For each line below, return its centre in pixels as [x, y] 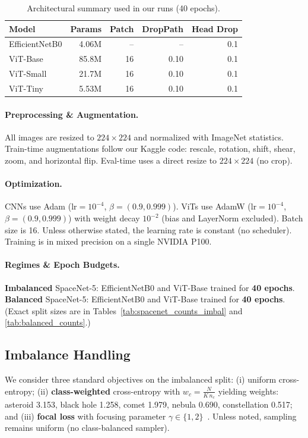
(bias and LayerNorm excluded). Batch [232, 218]
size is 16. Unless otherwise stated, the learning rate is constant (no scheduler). [148, 229]
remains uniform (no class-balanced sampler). [87, 428]
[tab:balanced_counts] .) [48, 322]
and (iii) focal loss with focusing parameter [85, 416]
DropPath [163, 28]
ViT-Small [28, 73]
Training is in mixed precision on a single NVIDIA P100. [108, 241]
